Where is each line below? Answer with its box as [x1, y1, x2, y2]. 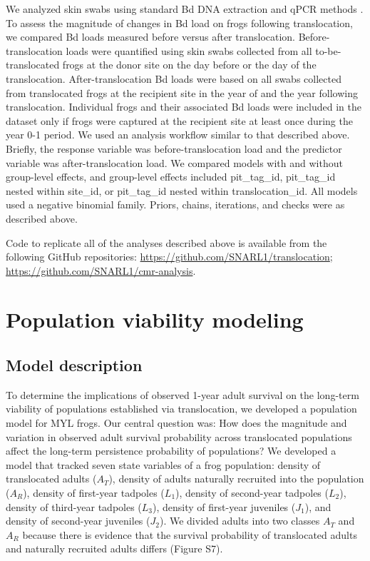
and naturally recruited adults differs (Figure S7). [6, 541, 223, 556]
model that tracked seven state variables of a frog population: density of [6, 457, 321, 472]
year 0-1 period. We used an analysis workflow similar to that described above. [6, 127, 350, 142]
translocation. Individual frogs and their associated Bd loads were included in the [6, 99, 361, 114]
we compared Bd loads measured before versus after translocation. [6, 29, 296, 44]
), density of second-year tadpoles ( [175, 485, 329, 500]
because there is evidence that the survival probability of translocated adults [22, 527, 357, 542]
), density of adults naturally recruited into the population [108, 471, 364, 486]
